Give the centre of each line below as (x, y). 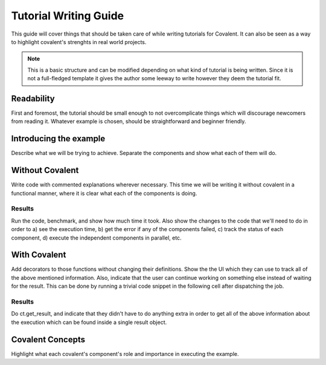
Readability (33, 99)
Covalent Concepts (48, 339)
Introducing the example (58, 139)
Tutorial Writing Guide (67, 16)
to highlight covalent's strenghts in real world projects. (79, 42)
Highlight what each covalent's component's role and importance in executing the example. (125, 354)
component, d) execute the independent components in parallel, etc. (96, 238)
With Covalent (39, 255)
